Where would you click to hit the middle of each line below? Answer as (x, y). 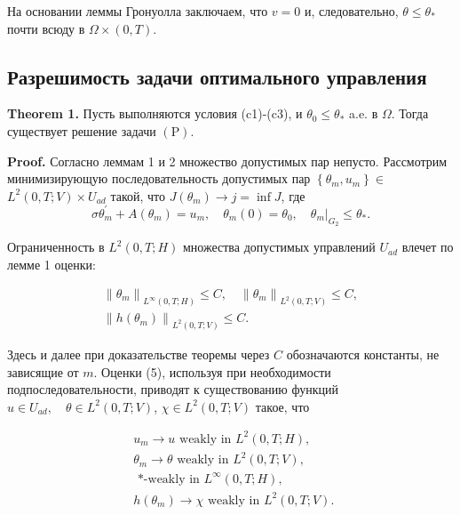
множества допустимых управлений (279, 247)
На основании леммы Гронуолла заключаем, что (138, 11)
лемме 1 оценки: (52, 264)
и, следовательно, (351, 11)
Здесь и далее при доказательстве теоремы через (139, 354)
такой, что (138, 195)
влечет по (428, 247)
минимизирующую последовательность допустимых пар (159, 178)
